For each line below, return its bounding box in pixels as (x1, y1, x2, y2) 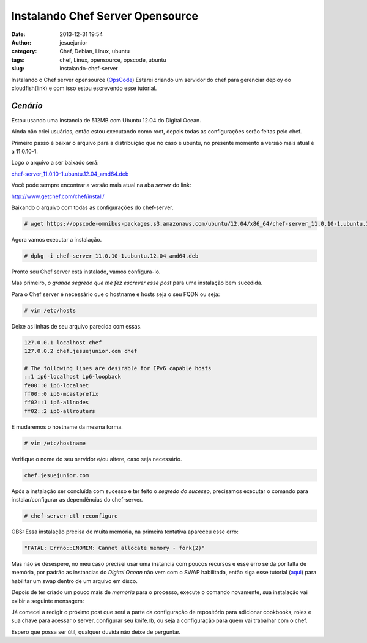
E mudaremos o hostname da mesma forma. (11, 423, 124, 431)
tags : (11, 56, 25, 64)
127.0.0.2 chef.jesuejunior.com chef (24, 348, 138, 354)
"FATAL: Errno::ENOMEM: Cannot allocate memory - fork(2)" (24, 545, 205, 551)
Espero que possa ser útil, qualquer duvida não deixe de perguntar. (11, 628, 181, 636)
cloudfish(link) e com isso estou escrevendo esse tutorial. (11, 84, 157, 92)
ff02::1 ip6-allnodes (24, 399, 89, 406)
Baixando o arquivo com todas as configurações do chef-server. (11, 204, 174, 211)
